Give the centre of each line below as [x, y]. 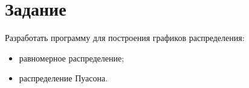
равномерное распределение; [72, 58]
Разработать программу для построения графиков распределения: [125, 38]
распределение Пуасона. [63, 78]
